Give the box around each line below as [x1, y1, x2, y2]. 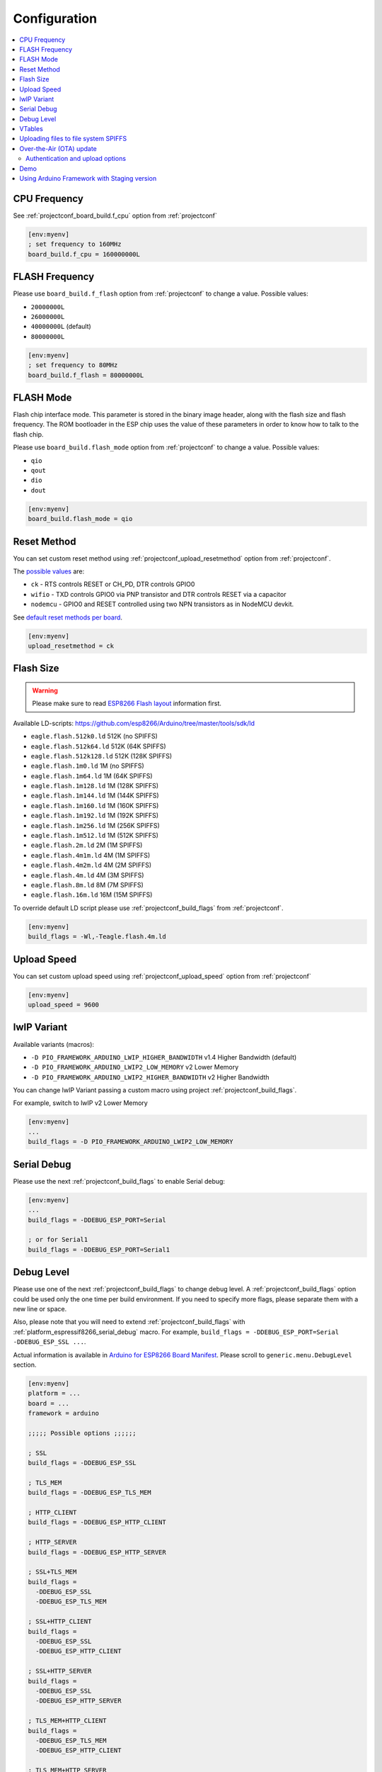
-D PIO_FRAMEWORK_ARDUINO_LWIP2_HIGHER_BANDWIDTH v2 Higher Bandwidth [30, 1072, 270, 1081]
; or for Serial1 [28, 1235, 88, 1244]
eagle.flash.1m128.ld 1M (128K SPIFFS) [30, 782, 159, 790]
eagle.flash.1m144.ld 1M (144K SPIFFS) [30, 791, 159, 800]
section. [13, 1360, 37, 1369]
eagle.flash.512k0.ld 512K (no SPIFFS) [30, 732, 158, 741]
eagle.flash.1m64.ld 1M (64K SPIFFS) [30, 771, 153, 780]
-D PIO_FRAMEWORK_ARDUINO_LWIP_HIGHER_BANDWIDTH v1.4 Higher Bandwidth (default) [30, 1053, 297, 1061]
